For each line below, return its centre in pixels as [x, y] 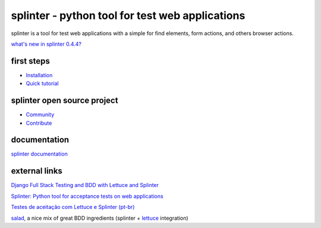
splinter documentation [39, 154]
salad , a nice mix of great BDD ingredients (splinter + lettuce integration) [100, 218]
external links [37, 171]
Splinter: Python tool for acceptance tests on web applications [87, 196]
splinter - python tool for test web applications [128, 15]
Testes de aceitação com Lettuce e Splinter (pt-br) [73, 207]
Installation [39, 75]
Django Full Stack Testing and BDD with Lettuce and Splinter [85, 185]
